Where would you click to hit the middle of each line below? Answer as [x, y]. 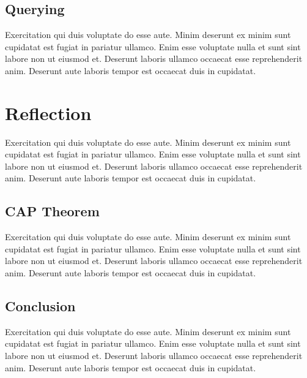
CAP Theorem [52, 211]
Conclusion [40, 306]
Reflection [48, 112]
